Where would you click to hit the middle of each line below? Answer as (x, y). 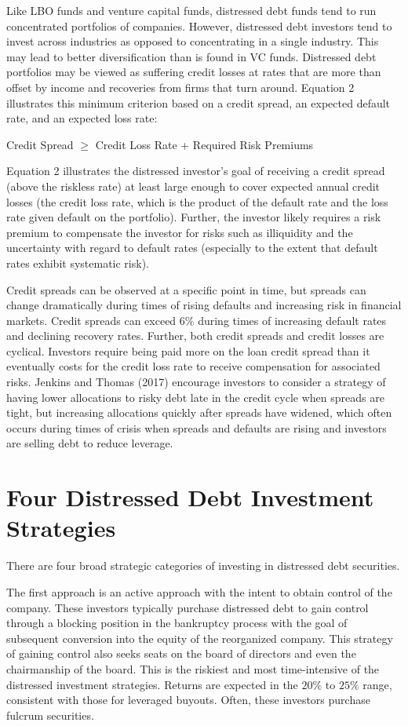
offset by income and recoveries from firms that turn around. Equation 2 (180, 87)
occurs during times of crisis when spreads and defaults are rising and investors (197, 427)
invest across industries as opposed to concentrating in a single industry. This (193, 41)
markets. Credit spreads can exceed (91, 320)
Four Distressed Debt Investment (190, 497)
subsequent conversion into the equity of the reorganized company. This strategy (200, 638)
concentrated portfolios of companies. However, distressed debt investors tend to (199, 26)
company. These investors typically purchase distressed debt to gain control (188, 607)
